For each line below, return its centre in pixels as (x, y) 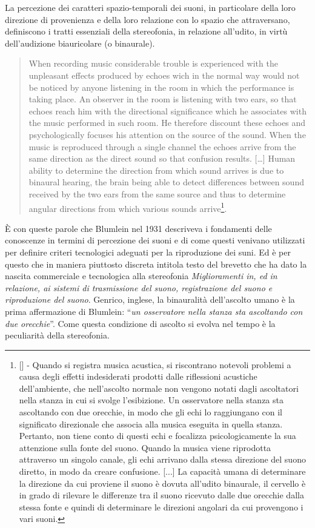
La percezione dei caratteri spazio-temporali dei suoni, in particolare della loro (150, 7)
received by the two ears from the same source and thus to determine (157, 193)
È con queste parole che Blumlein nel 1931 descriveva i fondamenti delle (138, 228)
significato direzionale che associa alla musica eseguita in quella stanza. (151, 424)
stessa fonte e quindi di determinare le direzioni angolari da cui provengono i (161, 507)
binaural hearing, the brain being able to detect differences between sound (166, 182)
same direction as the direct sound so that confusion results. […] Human (162, 158)
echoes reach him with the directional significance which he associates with (167, 111)
